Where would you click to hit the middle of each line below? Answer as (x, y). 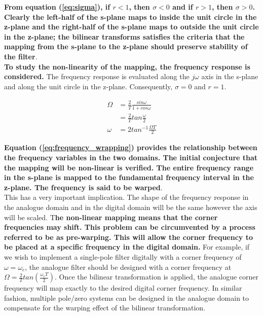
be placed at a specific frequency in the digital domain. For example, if (127, 247)
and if (183, 7)
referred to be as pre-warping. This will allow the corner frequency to (129, 237)
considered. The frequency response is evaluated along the (97, 76)
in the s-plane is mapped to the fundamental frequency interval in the (129, 177)
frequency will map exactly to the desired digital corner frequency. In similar (123, 288)
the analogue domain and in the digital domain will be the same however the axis (131, 207)
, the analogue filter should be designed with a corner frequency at (128, 267)
